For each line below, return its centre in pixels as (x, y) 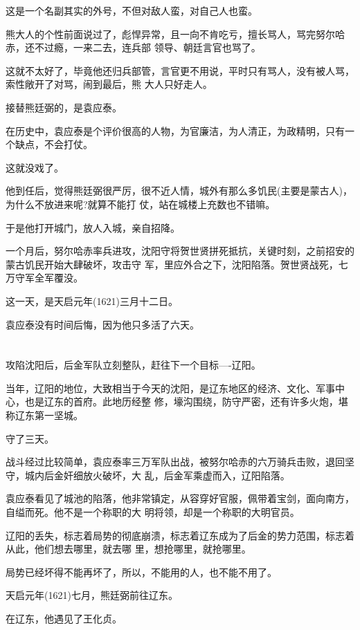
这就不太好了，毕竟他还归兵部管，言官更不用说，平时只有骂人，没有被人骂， (180, 70)
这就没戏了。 (35, 167)
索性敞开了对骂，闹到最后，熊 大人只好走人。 (109, 84)
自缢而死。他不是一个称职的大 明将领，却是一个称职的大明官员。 (153, 512)
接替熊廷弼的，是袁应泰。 (64, 107)
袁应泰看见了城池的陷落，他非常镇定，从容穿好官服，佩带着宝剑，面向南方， (180, 498)
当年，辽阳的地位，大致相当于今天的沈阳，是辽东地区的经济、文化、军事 (170, 388)
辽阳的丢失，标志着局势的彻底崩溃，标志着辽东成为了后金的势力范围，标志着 (180, 535)
